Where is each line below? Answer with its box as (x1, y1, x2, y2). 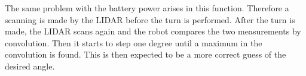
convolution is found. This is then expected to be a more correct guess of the (5, 48, 286, 61)
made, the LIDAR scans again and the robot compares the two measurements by (5, 25, 301, 37)
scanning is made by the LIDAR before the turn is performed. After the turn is (5, 13, 295, 26)
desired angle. (5, 59, 55, 72)
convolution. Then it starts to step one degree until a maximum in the (5, 36, 262, 49)
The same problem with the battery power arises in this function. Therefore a (5, 2, 289, 14)
